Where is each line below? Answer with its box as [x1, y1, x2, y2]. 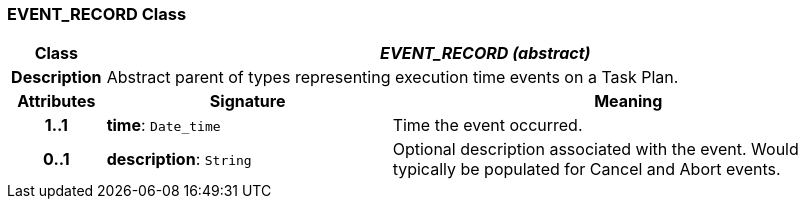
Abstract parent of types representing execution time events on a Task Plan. [106, 67, 679, 88]
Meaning [594, 91, 663, 112]
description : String [106, 149, 252, 170]
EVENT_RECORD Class [7, 4, 187, 24]
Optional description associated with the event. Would [392, 139, 799, 160]
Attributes [17, 91, 96, 112]
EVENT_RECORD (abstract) [380, 43, 591, 64]
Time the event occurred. [392, 115, 583, 136]
